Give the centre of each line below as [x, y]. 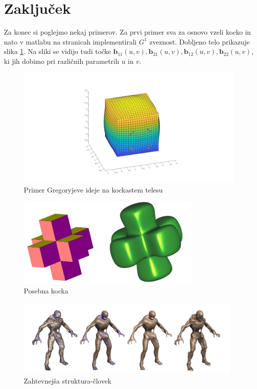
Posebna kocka [46, 291]
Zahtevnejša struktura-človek [68, 380]
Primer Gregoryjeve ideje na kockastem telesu [93, 190]
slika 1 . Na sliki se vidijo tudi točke [58, 51]
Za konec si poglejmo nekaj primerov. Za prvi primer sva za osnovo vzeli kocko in [128, 32]
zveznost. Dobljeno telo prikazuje [200, 41]
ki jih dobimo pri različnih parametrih [62, 61]
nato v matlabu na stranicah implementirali [70, 41]
